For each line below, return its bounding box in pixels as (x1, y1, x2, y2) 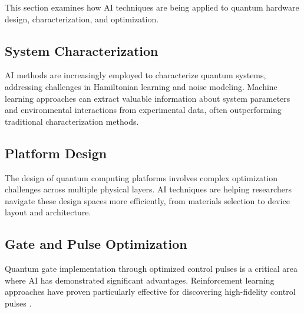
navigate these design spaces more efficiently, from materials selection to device (5, 194, 290, 207)
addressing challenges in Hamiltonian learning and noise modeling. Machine (5, 80, 277, 92)
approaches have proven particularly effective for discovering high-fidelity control (5, 285, 296, 298)
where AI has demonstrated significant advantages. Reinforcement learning (5, 274, 275, 286)
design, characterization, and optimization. (5, 12, 159, 25)
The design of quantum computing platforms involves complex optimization (5, 171, 278, 184)
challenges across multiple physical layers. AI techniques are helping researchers (5, 183, 292, 195)
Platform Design (5, 144, 107, 162)
